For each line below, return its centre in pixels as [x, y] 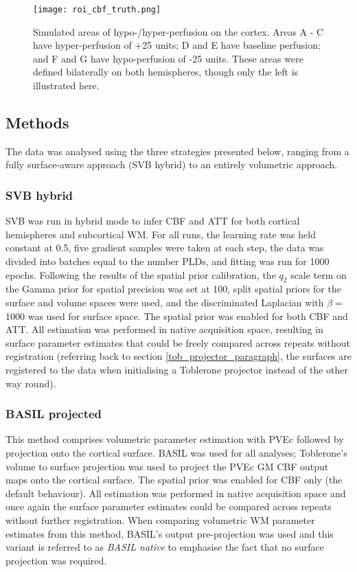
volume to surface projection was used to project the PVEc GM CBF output [167, 466]
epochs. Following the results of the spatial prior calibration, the [141, 274]
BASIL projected [54, 414]
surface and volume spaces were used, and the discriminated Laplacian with [165, 302]
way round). [31, 383]
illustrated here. [66, 85]
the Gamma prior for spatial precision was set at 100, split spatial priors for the [173, 289]
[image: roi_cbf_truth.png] [97, 10]
